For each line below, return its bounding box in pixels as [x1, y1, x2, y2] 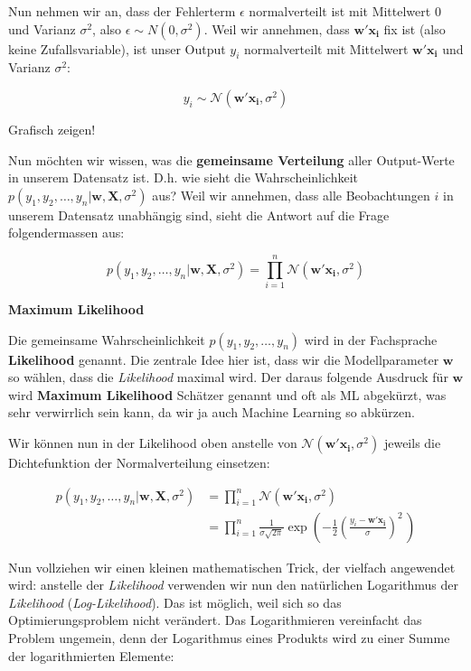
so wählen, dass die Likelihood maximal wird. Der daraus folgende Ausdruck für [8, 368, 448, 387]
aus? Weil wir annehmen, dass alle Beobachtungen [152, 185, 430, 204]
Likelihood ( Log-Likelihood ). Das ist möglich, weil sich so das [8, 592, 342, 611]
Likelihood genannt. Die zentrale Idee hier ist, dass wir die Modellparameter [8, 349, 439, 368]
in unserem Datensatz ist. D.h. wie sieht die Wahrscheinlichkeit [8, 168, 359, 187]
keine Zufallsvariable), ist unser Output [8, 39, 226, 58]
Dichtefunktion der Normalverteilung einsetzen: [8, 453, 270, 472]
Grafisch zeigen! [8, 119, 96, 138]
